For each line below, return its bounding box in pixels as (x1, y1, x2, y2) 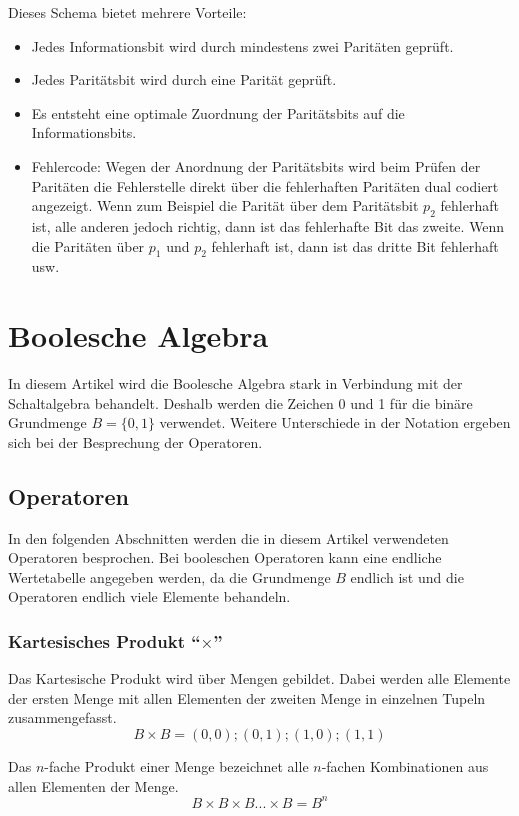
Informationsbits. (31, 122, 137, 143)
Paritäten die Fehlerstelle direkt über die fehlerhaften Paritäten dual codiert (31, 175, 499, 196)
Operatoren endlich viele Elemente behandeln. (8, 586, 291, 607)
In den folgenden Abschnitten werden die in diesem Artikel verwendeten (8, 527, 449, 548)
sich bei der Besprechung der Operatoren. (8, 431, 263, 452)
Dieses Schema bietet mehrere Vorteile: (8, 2, 247, 22)
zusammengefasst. (8, 707, 117, 728)
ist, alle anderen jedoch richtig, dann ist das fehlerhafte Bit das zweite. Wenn (31, 215, 505, 236)
